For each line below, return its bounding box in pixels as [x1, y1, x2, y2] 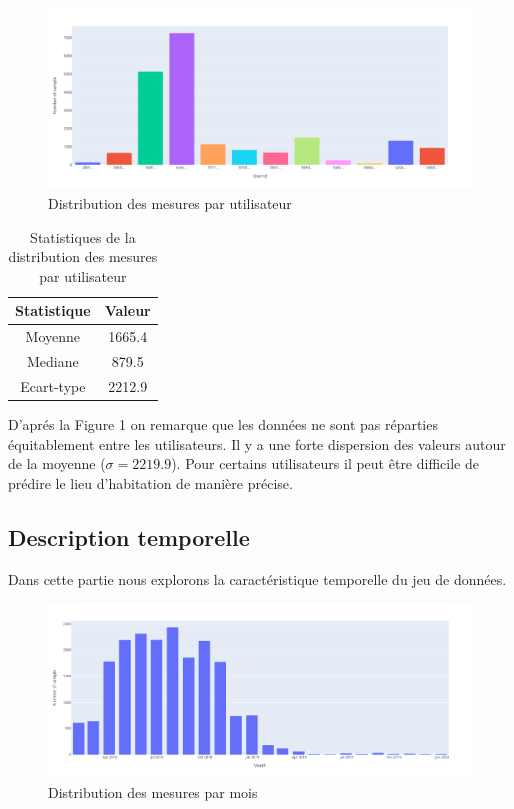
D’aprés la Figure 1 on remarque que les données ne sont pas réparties [8, 413, 438, 434]
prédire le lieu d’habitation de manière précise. [8, 472, 293, 493]
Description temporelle [8, 521, 250, 552]
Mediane [26, 351, 79, 372]
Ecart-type [20, 375, 86, 396]
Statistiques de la [30, 226, 136, 247]
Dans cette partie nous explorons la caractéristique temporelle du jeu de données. [8, 568, 507, 589]
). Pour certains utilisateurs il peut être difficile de [171, 453, 479, 474]
